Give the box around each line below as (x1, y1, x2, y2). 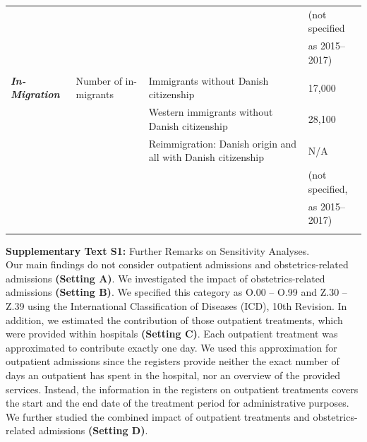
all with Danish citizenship (148, 150, 265, 165)
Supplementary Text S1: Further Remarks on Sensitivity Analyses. (6, 243, 310, 258)
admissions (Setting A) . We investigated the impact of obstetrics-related (6, 270, 325, 285)
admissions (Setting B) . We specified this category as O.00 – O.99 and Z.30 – (6, 285, 347, 299)
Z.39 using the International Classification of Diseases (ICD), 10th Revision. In (6, 298, 347, 313)
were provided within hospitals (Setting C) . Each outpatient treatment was (6, 326, 338, 341)
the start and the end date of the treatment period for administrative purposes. (6, 395, 349, 410)
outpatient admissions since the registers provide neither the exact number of (6, 354, 339, 369)
